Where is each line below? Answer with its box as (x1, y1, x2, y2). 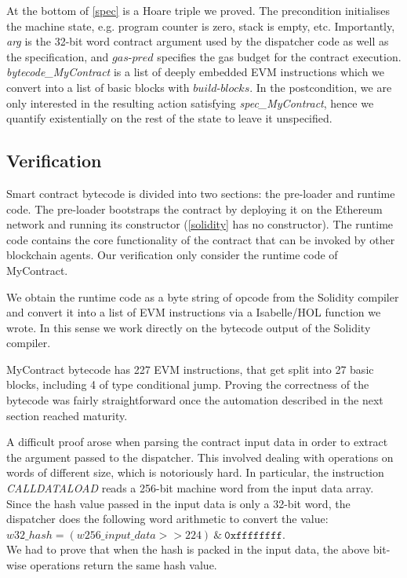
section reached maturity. (6, 407, 128, 423)
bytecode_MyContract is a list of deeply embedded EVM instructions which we (6, 64, 385, 80)
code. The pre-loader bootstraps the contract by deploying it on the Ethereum (6, 200, 383, 217)
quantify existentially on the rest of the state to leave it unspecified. (6, 110, 333, 126)
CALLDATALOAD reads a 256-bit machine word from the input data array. (6, 480, 374, 496)
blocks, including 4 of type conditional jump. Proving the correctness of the (6, 376, 369, 393)
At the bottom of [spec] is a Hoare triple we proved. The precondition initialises (6, 2, 390, 18)
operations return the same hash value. (30, 557, 217, 573)
